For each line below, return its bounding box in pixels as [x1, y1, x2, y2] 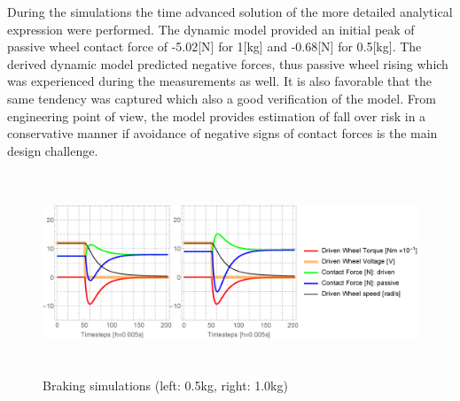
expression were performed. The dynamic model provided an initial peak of [7, 19, 415, 38]
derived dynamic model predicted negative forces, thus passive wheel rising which [7, 54, 448, 73]
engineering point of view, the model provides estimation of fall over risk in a [7, 106, 426, 125]
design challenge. [7, 141, 98, 159]
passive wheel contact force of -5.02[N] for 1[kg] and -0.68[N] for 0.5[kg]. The [7, 37, 422, 56]
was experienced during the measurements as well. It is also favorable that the [7, 72, 432, 90]
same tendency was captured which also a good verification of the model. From [7, 89, 436, 107]
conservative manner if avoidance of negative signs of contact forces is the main [7, 124, 438, 143]
